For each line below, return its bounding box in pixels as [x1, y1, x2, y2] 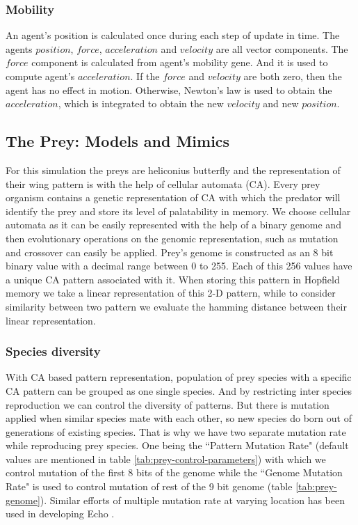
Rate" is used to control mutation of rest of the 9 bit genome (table [6, 479, 293, 494]
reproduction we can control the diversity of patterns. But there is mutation [6, 397, 329, 412]
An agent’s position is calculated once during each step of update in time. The [6, 28, 340, 42]
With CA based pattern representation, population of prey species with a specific [6, 370, 352, 384]
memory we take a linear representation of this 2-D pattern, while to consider [6, 285, 336, 300]
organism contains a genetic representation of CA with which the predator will [6, 190, 341, 205]
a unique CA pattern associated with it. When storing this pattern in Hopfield [6, 272, 340, 286]
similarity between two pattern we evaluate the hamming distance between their [6, 299, 347, 313]
